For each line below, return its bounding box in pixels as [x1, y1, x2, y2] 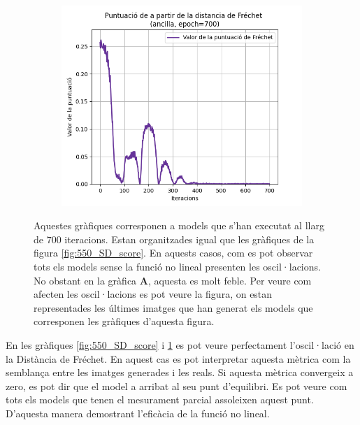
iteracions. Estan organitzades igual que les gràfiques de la [64, 231, 315, 246]
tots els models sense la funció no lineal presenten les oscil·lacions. [34, 259, 321, 274]
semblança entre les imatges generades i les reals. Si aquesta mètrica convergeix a [6, 365, 354, 380]
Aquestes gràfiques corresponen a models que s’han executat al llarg [34, 218, 324, 233]
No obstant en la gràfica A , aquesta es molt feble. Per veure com [34, 273, 312, 287]
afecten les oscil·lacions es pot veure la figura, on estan [34, 287, 273, 301]
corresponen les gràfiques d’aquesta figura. [34, 314, 215, 329]
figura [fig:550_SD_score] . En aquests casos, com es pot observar [34, 245, 313, 260]
